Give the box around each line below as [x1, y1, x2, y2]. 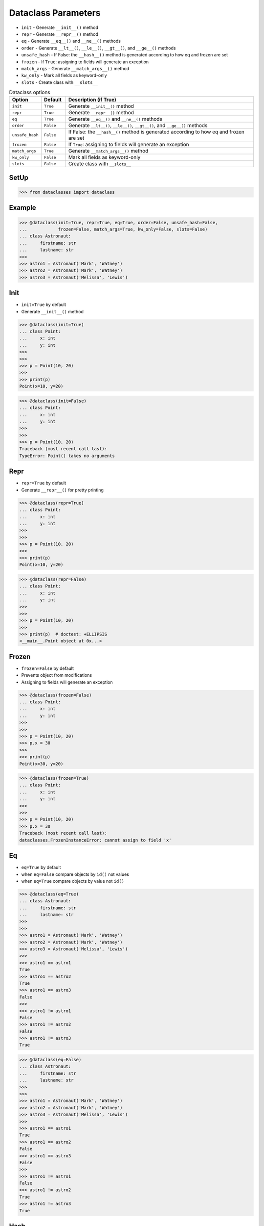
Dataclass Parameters [9, 7, 101, 18]
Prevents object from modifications [21, 672, 92, 678]
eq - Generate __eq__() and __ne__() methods [21, 38, 121, 44]
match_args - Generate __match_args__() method [21, 65, 130, 71]
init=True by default [21, 302, 66, 307]
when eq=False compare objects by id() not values [21, 871, 129, 877]
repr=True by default [21, 480, 66, 486]
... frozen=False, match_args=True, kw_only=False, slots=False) [19, 227, 208, 232]
